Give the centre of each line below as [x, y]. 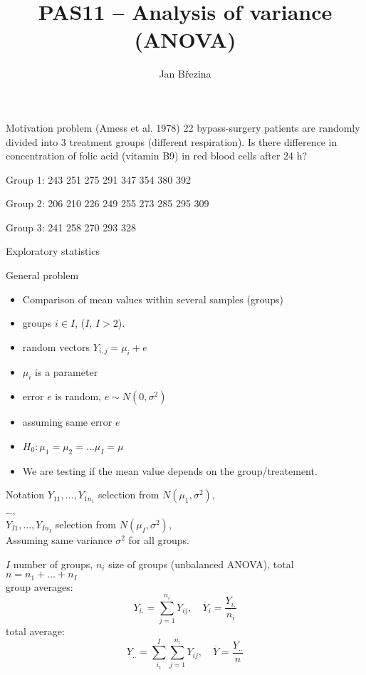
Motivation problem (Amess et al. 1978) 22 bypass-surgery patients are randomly [183, 127]
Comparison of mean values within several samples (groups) [153, 299]
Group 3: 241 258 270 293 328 [71, 227]
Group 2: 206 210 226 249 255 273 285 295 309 [108, 203]
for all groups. [159, 540]
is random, [78, 396]
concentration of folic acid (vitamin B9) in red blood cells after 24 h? [157, 156]
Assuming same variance [59, 540]
